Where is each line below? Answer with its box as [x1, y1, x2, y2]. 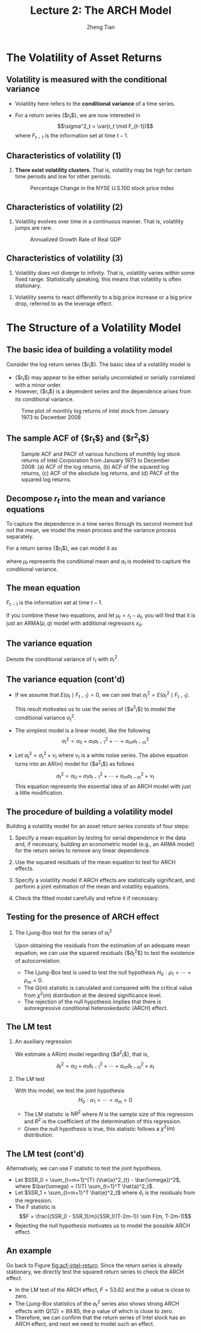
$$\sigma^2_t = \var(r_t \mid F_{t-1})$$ [57, 122, 154, 130]
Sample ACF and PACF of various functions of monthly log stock [21, 451, 181, 458]
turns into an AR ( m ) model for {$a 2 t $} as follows [14, 759, 135, 769]
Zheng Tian [86, 23, 115, 31]
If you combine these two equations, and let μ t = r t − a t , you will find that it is [6, 612, 196, 621]
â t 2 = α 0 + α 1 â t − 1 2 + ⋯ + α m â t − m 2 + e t [56, 1061, 155, 1071]
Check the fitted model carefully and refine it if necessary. [14, 895, 159, 902]
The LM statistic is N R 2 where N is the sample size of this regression [23, 1109, 194, 1118]
